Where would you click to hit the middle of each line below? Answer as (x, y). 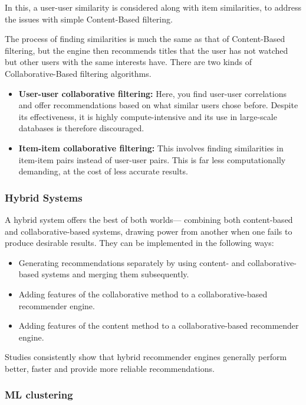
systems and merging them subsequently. (115, 274)
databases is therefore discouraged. (81, 128)
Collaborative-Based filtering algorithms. (78, 73)
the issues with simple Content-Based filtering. (89, 19)
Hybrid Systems (44, 197)
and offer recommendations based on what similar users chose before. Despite (158, 105)
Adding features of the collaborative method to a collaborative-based (143, 294)
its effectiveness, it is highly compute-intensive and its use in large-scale (148, 116)
